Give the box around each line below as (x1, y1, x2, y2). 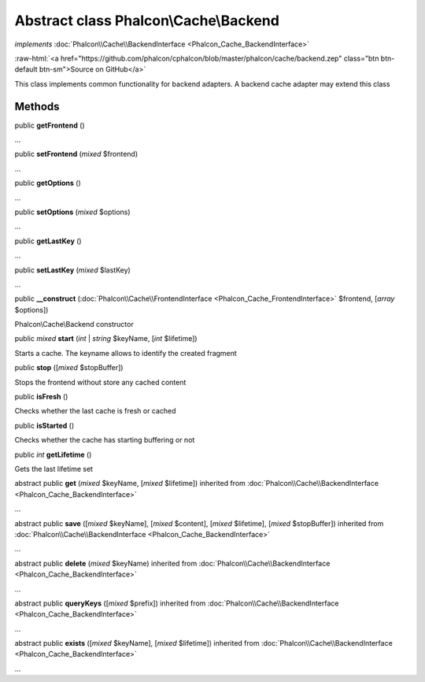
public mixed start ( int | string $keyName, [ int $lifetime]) (14, 334, 198, 343)
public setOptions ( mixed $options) (14, 207, 131, 217)
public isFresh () (14, 392, 68, 402)
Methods (14, 99, 60, 113)
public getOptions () (14, 178, 82, 188)
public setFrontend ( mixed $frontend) (14, 150, 139, 159)
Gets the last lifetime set (14, 465, 94, 473)
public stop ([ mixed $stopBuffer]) (14, 363, 124, 373)
